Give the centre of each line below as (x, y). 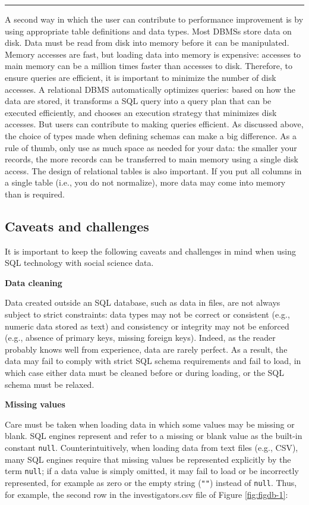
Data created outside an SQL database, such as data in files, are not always (143, 302)
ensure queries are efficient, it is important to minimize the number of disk (141, 77)
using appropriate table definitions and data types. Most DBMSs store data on (148, 31)
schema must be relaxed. (50, 384)
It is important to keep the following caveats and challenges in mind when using (150, 251)
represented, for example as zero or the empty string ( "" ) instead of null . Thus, (151, 482)
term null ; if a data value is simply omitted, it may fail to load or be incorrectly (152, 471)
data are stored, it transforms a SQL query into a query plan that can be (138, 101)
